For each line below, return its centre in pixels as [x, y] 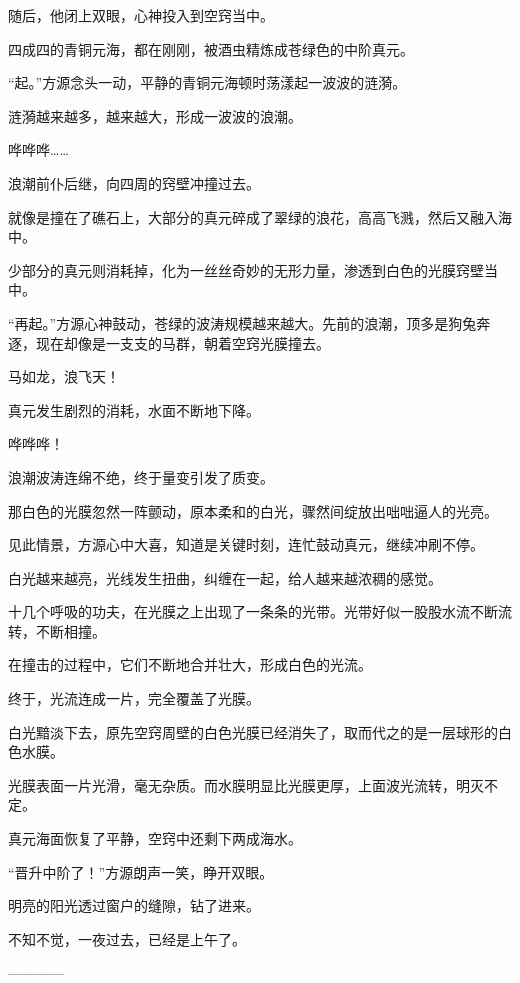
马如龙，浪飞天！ [64, 376]
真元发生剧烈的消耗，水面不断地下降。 [134, 409]
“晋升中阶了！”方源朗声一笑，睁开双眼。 [141, 871]
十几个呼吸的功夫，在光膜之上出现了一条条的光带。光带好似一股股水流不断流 [260, 611]
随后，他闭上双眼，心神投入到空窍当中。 [141, 15]
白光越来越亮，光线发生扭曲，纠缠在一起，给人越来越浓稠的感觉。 [225, 577]
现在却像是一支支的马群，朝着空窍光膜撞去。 [182, 342]
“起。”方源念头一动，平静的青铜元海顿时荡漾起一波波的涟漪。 [207, 82]
